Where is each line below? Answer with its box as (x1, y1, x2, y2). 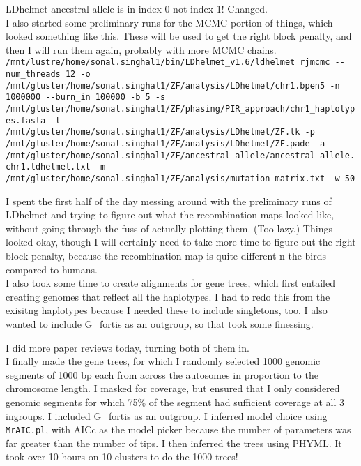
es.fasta (6, 115, 46, 126)
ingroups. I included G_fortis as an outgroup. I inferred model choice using (6, 408, 328, 423)
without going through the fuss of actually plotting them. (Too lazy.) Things (6, 220, 332, 235)
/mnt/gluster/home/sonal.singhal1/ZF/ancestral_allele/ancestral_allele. (6, 150, 355, 160)
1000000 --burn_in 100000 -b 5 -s (6, 92, 166, 103)
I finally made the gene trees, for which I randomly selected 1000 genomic (6, 354, 321, 368)
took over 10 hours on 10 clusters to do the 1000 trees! (6, 449, 238, 464)
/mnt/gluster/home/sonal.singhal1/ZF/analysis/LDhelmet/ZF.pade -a (6, 138, 325, 149)
